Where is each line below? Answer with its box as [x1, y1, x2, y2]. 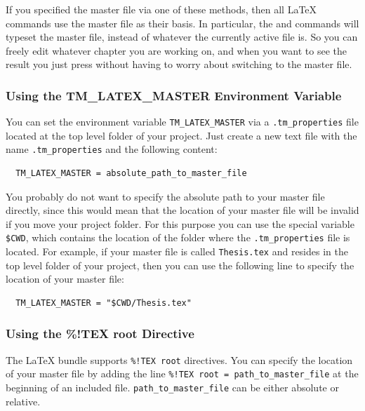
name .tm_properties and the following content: [6, 142, 218, 156]
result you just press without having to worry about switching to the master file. [6, 57, 352, 72]
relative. [6, 393, 41, 408]
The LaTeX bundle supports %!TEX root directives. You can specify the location [6, 352, 353, 367]
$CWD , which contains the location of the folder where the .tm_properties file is [6, 230, 350, 245]
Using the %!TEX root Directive [6, 325, 194, 342]
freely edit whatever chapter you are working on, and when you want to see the [6, 43, 347, 58]
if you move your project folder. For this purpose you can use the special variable [6, 216, 354, 231]
